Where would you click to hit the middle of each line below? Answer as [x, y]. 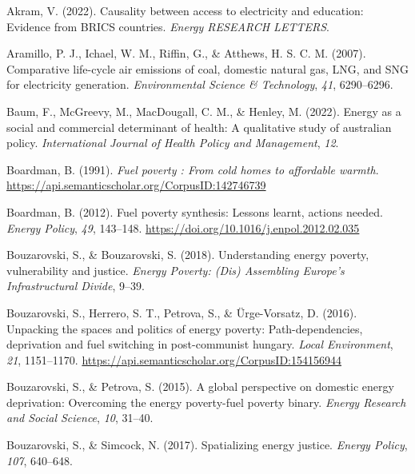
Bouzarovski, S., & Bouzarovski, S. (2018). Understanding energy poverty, [188, 255]
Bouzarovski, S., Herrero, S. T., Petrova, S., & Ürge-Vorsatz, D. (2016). [182, 312]
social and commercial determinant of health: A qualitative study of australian [199, 127]
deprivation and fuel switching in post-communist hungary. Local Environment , [200, 344]
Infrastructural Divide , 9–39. [76, 286]
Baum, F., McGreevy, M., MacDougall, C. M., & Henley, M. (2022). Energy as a [204, 111]
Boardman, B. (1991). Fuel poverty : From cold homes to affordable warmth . [193, 169]
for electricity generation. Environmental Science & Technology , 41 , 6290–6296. [200, 84]
